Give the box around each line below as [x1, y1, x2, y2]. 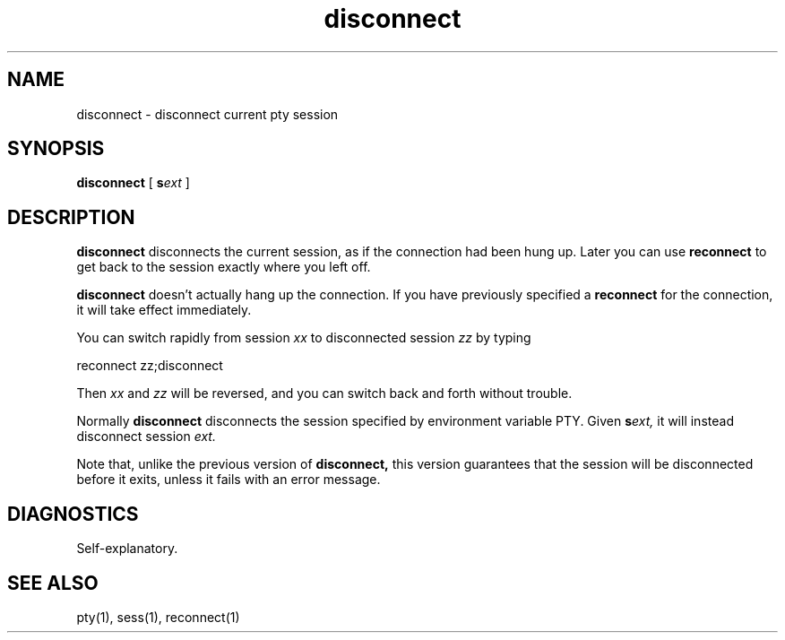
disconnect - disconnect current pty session [76, 106, 339, 122]
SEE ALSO [7, 571, 99, 594]
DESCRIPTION [7, 205, 135, 229]
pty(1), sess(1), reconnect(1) [76, 609, 240, 625]
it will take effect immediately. [76, 302, 252, 318]
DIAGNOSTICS [7, 502, 139, 525]
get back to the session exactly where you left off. [76, 259, 371, 275]
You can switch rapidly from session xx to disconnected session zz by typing [76, 330, 531, 346]
